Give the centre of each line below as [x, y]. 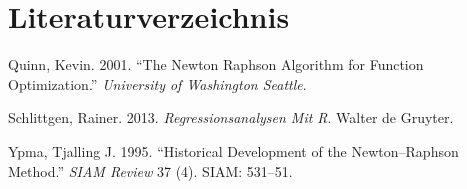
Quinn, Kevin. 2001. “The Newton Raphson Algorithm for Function [216, 64]
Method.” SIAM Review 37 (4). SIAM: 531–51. [150, 170]
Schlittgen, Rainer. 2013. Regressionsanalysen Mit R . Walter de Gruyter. [231, 117]
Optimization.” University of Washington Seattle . [157, 83]
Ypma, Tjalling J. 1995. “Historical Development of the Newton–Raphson [233, 150]
